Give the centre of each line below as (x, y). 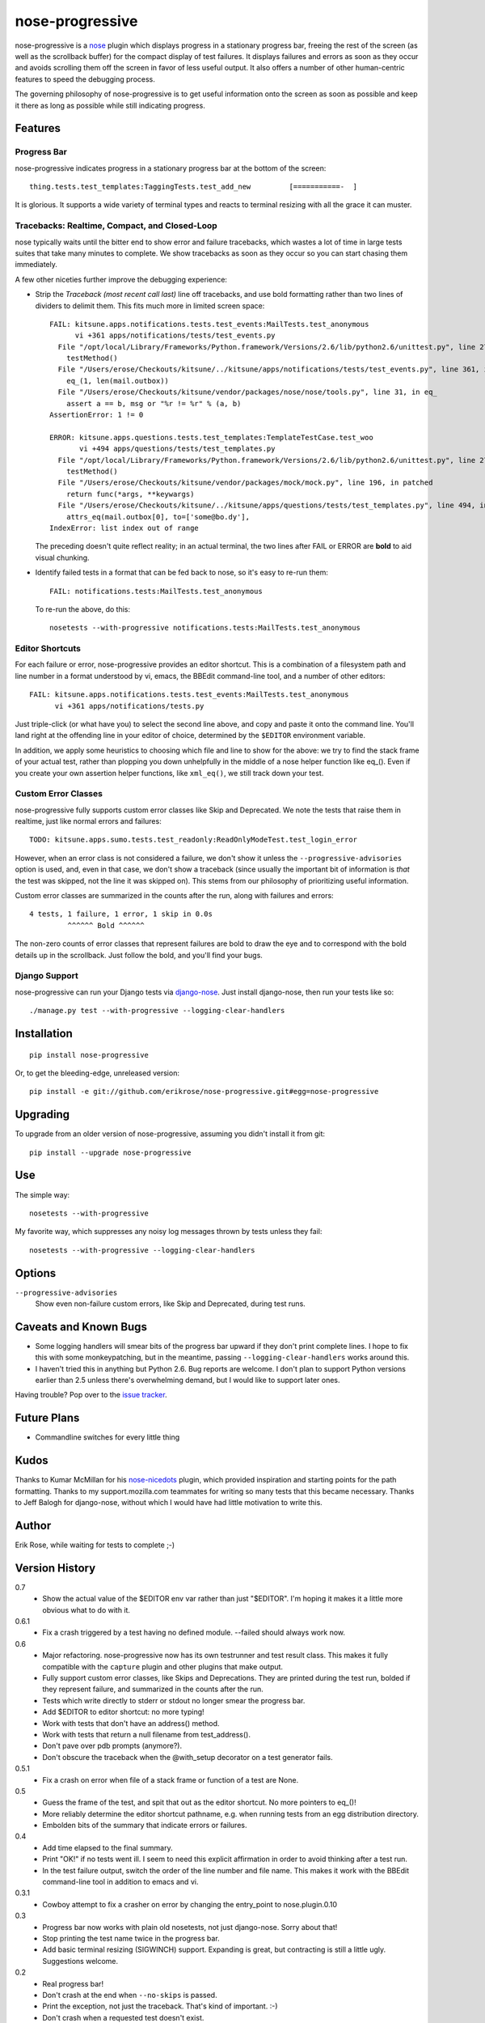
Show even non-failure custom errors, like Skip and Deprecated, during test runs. (171, 1304)
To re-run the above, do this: (83, 609)
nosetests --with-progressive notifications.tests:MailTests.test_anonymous (205, 628)
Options (36, 1273)
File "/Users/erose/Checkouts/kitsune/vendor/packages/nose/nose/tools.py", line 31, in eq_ (248, 392)
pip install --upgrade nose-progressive (110, 1152)
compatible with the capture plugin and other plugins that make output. (162, 1666)
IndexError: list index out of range (124, 528)
